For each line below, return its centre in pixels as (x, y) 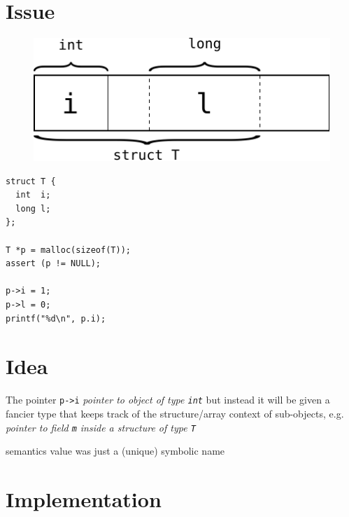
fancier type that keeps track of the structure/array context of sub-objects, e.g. (175, 413)
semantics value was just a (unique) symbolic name (115, 451)
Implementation (84, 498)
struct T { (31, 181)
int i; (33, 195)
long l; (33, 208)
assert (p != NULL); (54, 264)
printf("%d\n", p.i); (56, 318)
